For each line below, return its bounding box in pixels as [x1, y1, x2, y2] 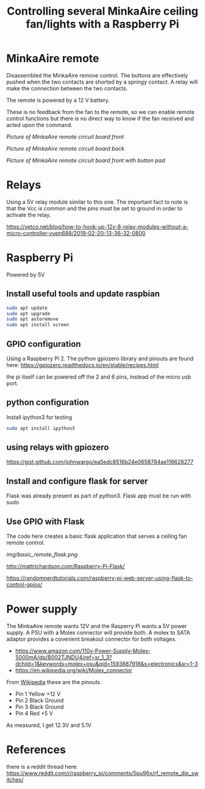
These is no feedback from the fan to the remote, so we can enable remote [6, 108, 195, 115]
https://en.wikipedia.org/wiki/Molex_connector [15, 666, 132, 674]
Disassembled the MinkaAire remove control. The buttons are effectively [6, 71, 189, 79]
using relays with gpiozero [6, 442, 109, 452]
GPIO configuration [6, 338, 81, 349]
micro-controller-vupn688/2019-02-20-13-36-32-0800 [6, 229, 146, 237]
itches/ [6, 776, 24, 783]
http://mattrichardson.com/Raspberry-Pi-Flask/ [6, 563, 125, 570]
